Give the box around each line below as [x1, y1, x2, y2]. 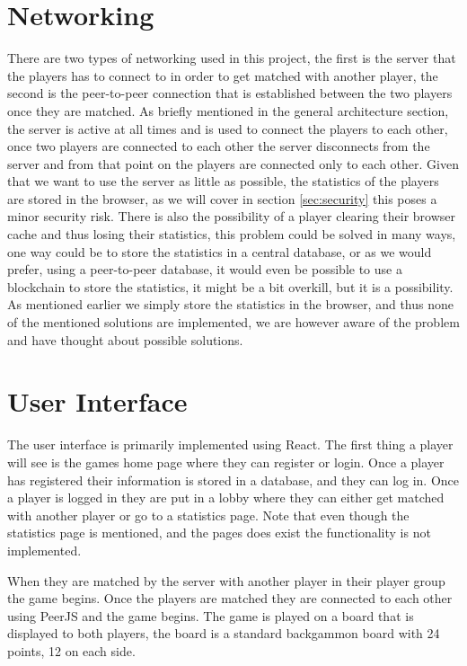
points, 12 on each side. [7, 641, 136, 660]
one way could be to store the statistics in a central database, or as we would [7, 242, 432, 261]
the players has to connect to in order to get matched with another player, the [7, 66, 438, 84]
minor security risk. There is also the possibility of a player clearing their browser [7, 207, 456, 226]
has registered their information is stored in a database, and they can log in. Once [7, 470, 460, 489]
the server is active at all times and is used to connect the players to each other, [7, 119, 448, 138]
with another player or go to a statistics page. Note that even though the [7, 505, 410, 524]
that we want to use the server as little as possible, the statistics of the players [7, 172, 439, 191]
